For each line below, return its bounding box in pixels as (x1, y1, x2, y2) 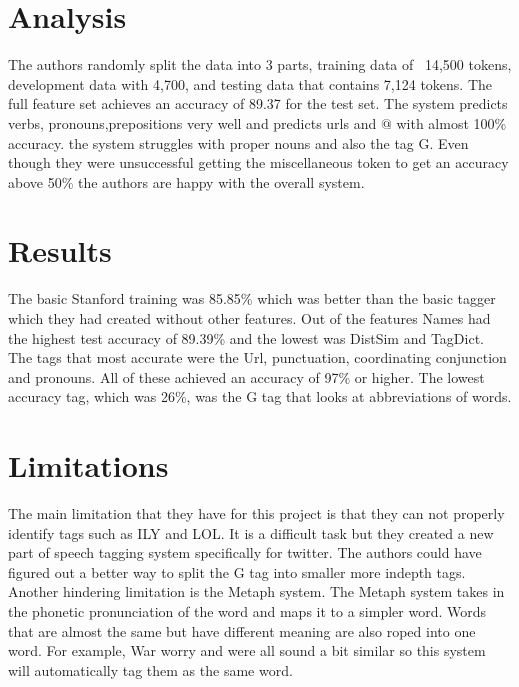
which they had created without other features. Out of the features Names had (8, 308, 491, 328)
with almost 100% (396, 112, 507, 133)
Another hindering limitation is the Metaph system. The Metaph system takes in (8, 581, 505, 602)
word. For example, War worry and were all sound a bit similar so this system (8, 640, 486, 661)
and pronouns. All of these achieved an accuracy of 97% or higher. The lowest (8, 366, 485, 387)
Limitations (8, 445, 169, 486)
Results (8, 230, 112, 271)
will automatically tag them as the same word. (8, 659, 293, 680)
